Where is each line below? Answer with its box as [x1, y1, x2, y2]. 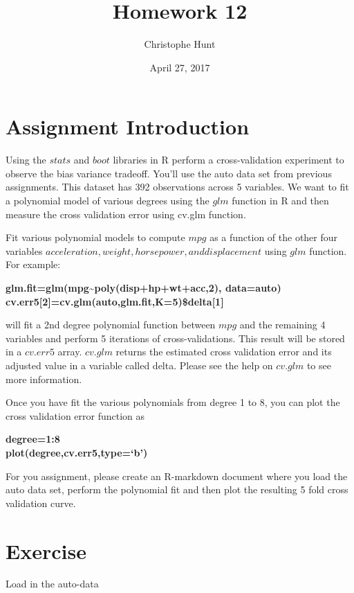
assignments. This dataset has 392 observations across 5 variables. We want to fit [6, 179, 349, 194]
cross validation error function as [6, 408, 145, 423]
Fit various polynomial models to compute [6, 230, 185, 245]
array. [57, 344, 82, 359]
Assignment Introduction [6, 112, 250, 141]
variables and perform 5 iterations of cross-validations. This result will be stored [6, 330, 345, 345]
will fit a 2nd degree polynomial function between [6, 317, 216, 332]
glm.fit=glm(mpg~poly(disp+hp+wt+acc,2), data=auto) [6, 281, 281, 294]
